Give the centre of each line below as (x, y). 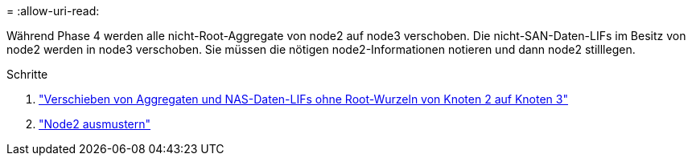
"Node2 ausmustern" (95, 124)
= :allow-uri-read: (53, 11)
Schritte (27, 74)
